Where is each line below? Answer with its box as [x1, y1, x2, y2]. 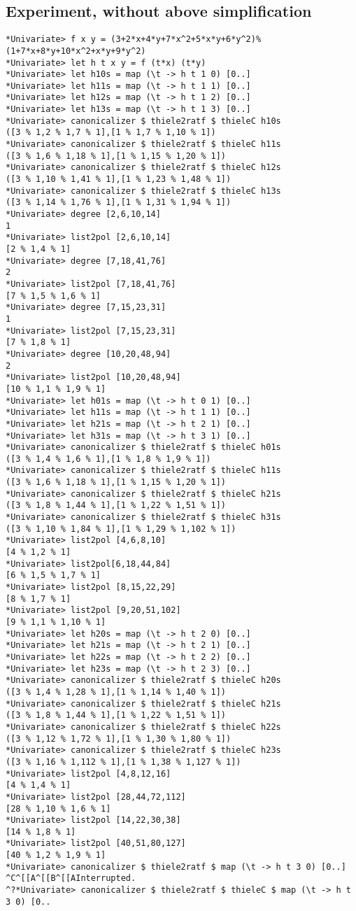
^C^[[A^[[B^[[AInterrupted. [6, 873, 136, 884]
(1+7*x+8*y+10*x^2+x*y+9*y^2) [6, 45, 146, 56]
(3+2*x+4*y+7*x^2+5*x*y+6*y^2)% [111, 34, 262, 45]
